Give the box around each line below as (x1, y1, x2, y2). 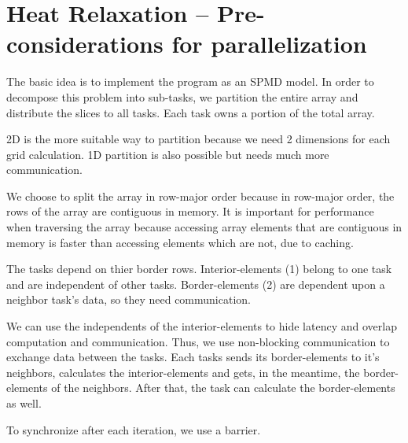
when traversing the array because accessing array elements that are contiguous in (6, 219, 402, 235)
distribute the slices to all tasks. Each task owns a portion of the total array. (6, 104, 375, 120)
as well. (6, 395, 42, 411)
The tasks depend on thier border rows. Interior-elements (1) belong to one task (6, 260, 392, 277)
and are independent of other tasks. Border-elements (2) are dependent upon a (6, 275, 385, 292)
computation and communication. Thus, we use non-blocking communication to (6, 333, 390, 349)
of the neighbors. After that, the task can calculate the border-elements (51, 379, 395, 396)
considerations (6, 28, 164, 60)
